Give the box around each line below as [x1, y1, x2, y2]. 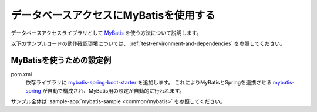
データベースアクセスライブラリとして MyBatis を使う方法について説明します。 [11, 29, 202, 36]
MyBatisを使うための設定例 [11, 55, 112, 65]
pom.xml [11, 70, 32, 77]
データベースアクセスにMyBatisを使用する [11, 9, 215, 22]
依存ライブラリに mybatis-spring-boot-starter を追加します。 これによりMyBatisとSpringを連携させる [25, 79, 272, 86]
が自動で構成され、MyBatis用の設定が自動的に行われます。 [42, 87, 185, 94]
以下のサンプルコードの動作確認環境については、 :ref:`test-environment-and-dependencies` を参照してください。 [11, 40, 286, 47]
